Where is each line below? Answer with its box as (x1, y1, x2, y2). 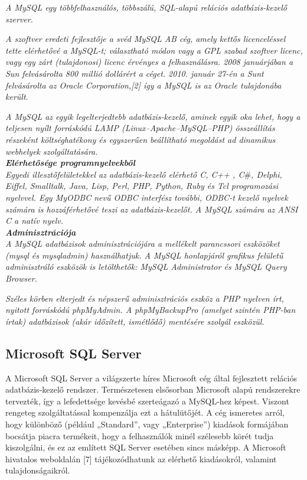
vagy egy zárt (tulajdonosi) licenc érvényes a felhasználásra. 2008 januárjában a (5, 55, 293, 68)
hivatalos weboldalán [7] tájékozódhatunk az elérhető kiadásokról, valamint (5, 452, 277, 465)
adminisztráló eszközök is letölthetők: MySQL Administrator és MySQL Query (5, 260, 287, 273)
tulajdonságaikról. (5, 464, 70, 476)
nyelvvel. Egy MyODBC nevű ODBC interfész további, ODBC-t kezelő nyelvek (5, 191, 288, 203)
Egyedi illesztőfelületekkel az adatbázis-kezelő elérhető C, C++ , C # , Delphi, (5, 168, 282, 180)
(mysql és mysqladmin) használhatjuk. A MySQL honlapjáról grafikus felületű (5, 249, 283, 261)
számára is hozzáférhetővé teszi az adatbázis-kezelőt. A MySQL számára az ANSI (5, 203, 298, 215)
